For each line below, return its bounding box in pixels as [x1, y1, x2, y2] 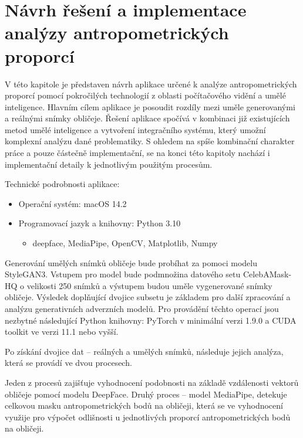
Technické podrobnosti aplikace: [5, 178, 120, 190]
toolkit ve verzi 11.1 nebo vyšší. [5, 325, 119, 338]
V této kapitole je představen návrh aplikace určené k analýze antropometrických [5, 77, 297, 90]
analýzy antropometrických [5, 21, 229, 45]
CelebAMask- [243, 268, 292, 280]
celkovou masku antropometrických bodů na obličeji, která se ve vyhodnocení [5, 399, 283, 412]
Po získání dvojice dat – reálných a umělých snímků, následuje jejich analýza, [5, 345, 284, 357]
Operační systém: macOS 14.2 [18, 197, 127, 209]
